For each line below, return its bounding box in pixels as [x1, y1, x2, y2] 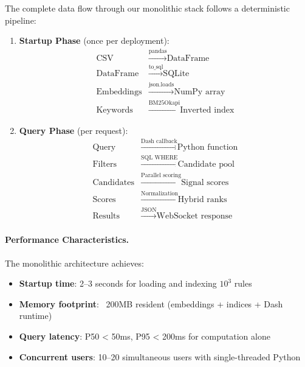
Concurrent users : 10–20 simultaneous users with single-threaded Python [19, 350, 301, 363]
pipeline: [5, 13, 36, 26]
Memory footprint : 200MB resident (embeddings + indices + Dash [19, 297, 283, 310]
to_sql [148, 63, 163, 70]
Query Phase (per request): [19, 124, 128, 137]
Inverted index [180, 106, 235, 115]
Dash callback [141, 138, 177, 144]
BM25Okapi [148, 100, 180, 107]
